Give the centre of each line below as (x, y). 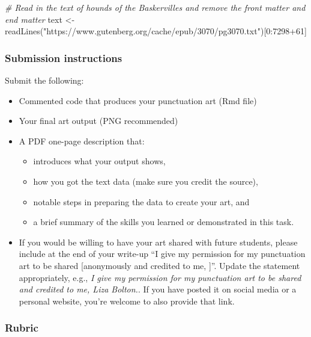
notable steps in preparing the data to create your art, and (141, 201)
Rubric (22, 328)
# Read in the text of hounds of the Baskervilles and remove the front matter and (155, 7)
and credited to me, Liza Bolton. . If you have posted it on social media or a (158, 289)
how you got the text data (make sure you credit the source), (146, 181)
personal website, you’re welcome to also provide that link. (127, 301)
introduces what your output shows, (99, 161)
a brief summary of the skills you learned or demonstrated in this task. (164, 222)
